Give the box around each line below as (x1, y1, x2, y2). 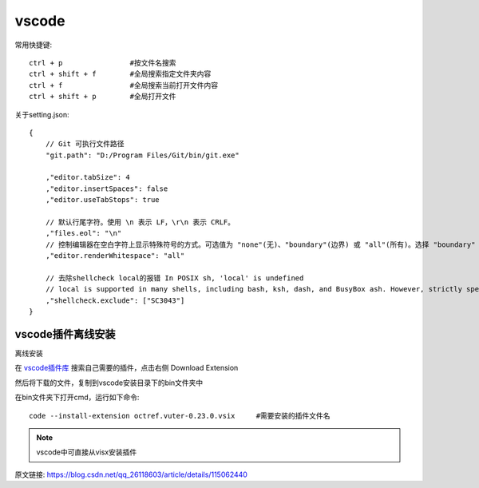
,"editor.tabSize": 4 (45, 173, 131, 182)
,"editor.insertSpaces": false (45, 184, 168, 193)
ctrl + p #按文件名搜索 (29, 58, 176, 67)
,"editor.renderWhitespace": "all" (45, 252, 185, 260)
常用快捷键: (14, 40, 53, 50)
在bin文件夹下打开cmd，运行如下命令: (14, 392, 140, 403)
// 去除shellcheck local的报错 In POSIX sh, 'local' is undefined (45, 273, 304, 283)
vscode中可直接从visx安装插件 (36, 447, 137, 457)
